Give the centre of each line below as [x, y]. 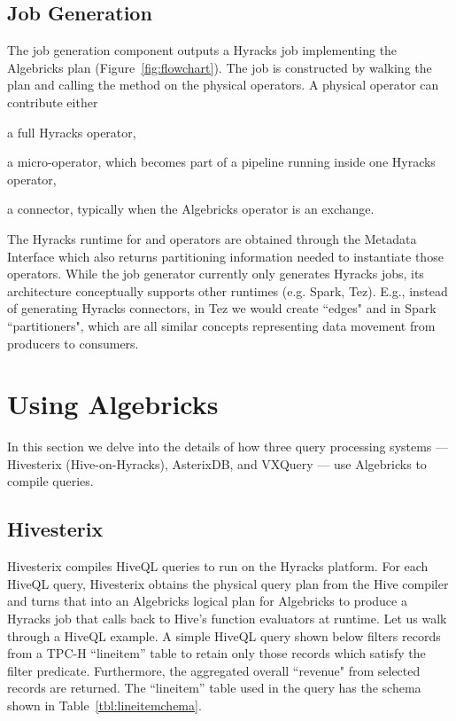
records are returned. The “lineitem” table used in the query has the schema [214, 688]
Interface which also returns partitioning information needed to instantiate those [225, 256]
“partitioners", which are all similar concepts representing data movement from [221, 325]
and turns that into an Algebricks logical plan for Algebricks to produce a [207, 601]
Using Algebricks [113, 404]
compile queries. [50, 481]
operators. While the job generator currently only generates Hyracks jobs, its [216, 274]
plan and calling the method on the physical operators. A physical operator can [223, 85]
